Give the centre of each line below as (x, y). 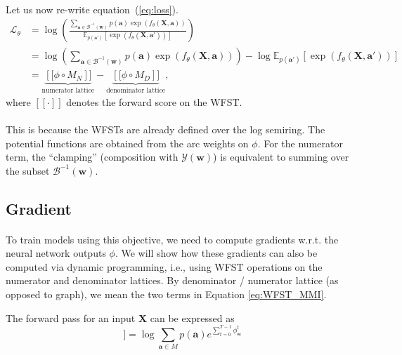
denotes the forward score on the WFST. (154, 101)
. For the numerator (300, 143)
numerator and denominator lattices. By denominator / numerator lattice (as (172, 280)
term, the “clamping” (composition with (92, 157)
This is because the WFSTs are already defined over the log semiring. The (166, 129)
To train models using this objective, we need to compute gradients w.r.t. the (172, 239)
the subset (28, 170)
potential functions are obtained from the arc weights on (127, 143)
